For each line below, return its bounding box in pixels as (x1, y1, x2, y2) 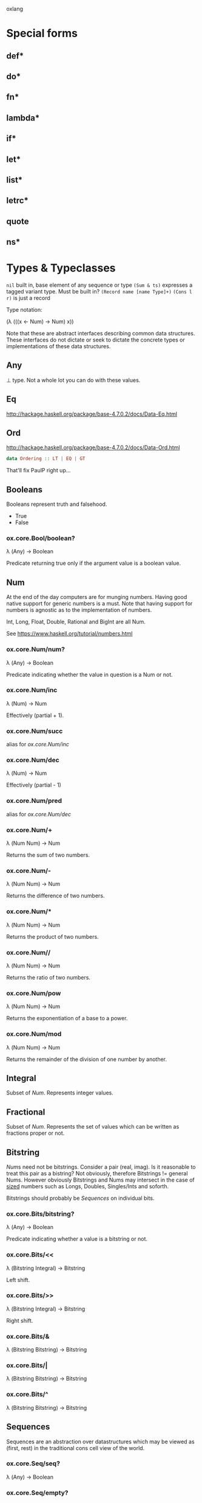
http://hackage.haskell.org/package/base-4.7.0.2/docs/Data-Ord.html (6, 444, 180, 451)
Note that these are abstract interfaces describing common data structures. (6, 330, 195, 337)
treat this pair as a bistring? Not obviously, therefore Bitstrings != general (6, 1169, 188, 1177)
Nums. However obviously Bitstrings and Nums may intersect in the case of (6, 1176, 195, 1183)
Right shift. (6, 1317, 33, 1324)
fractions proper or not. (6, 1129, 65, 1137)
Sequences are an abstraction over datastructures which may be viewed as (6, 1438, 195, 1445)
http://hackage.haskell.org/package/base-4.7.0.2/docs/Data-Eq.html (6, 410, 178, 418)
